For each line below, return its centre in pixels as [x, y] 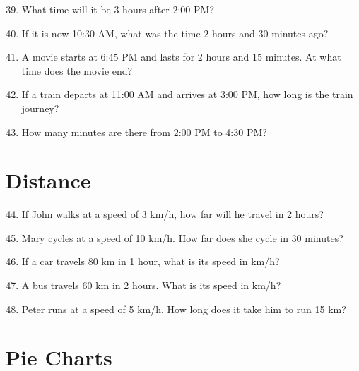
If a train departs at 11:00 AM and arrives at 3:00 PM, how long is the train [187, 94]
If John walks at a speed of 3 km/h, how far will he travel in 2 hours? [172, 214]
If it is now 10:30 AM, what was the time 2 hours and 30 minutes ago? [175, 33]
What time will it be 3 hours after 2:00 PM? [118, 9]
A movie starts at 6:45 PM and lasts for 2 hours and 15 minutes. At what [181, 57]
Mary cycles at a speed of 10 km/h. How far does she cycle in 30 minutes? [182, 237]
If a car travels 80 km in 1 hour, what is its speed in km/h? [151, 261]
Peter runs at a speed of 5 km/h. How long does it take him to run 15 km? [184, 309]
